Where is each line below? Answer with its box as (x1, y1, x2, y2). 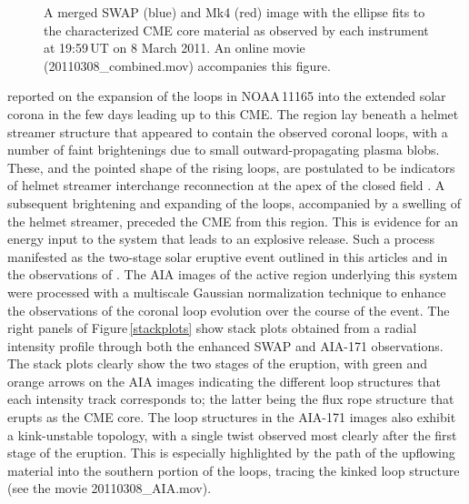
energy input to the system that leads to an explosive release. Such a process (7, 229, 434, 248)
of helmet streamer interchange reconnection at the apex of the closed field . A (7, 176, 445, 195)
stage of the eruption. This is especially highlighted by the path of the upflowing (7, 443, 455, 462)
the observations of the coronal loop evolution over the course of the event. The (7, 300, 450, 319)
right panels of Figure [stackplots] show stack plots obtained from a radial (7, 318, 417, 338)
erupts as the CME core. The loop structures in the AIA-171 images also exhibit (7, 408, 456, 427)
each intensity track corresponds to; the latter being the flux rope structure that (7, 389, 454, 408)
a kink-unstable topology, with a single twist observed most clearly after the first (7, 425, 457, 444)
